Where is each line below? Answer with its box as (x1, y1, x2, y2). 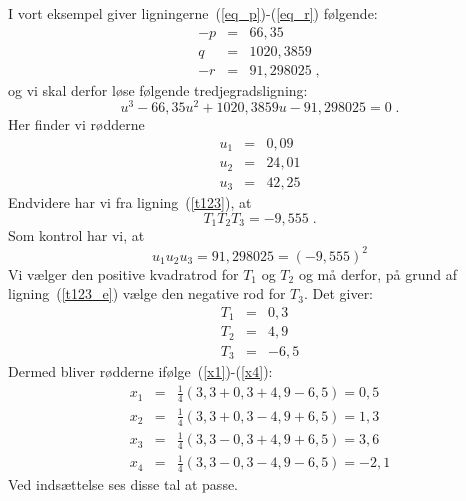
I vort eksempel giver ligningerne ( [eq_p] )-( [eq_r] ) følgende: (8, 3, 378, 23)
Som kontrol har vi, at (8, 225, 145, 246)
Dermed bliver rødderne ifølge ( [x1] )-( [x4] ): (8, 361, 273, 382)
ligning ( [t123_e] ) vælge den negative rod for (8, 283, 286, 304)
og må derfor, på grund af (298, 263, 457, 284)
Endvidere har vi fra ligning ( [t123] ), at (8, 192, 252, 213)
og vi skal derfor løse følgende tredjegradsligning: (8, 79, 308, 100)
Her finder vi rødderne (8, 114, 145, 135)
